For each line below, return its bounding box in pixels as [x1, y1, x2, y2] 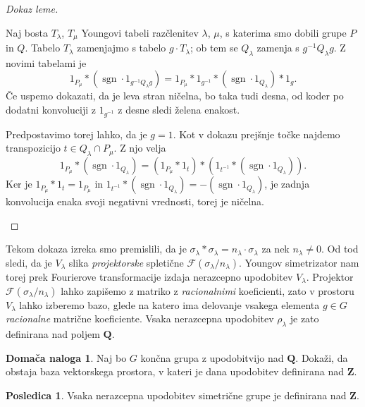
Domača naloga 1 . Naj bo [6, 350, 127, 365]
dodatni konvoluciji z [6, 102, 96, 117]
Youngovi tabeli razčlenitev [81, 25, 199, 40]
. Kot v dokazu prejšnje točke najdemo [173, 126, 340, 141]
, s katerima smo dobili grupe [219, 25, 347, 40]
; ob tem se [190, 40, 238, 55]
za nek [261, 241, 290, 256]
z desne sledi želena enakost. [118, 102, 240, 117]
